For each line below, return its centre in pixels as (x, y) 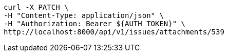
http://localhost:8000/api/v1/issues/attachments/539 (114, 32)
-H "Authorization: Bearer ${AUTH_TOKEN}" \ (95, 24)
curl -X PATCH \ (36, 7)
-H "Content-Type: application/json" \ (84, 15)
